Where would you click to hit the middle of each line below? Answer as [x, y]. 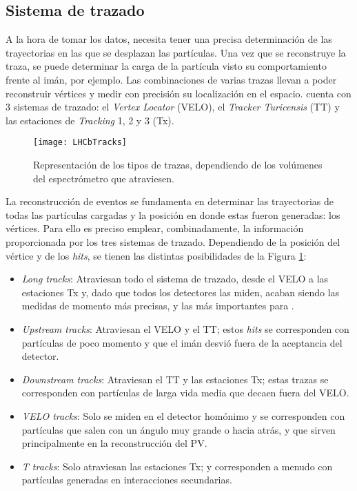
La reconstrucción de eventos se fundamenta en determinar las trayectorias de [170, 201]
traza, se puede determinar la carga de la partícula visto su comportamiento [166, 66]
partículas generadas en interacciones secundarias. [127, 480]
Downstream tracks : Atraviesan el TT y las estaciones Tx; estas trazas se [175, 379]
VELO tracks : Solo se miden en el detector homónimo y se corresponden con [183, 415]
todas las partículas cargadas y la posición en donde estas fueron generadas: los [173, 214]
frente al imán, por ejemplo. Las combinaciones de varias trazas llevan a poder [171, 79]
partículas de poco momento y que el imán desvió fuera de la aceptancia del [182, 342]
